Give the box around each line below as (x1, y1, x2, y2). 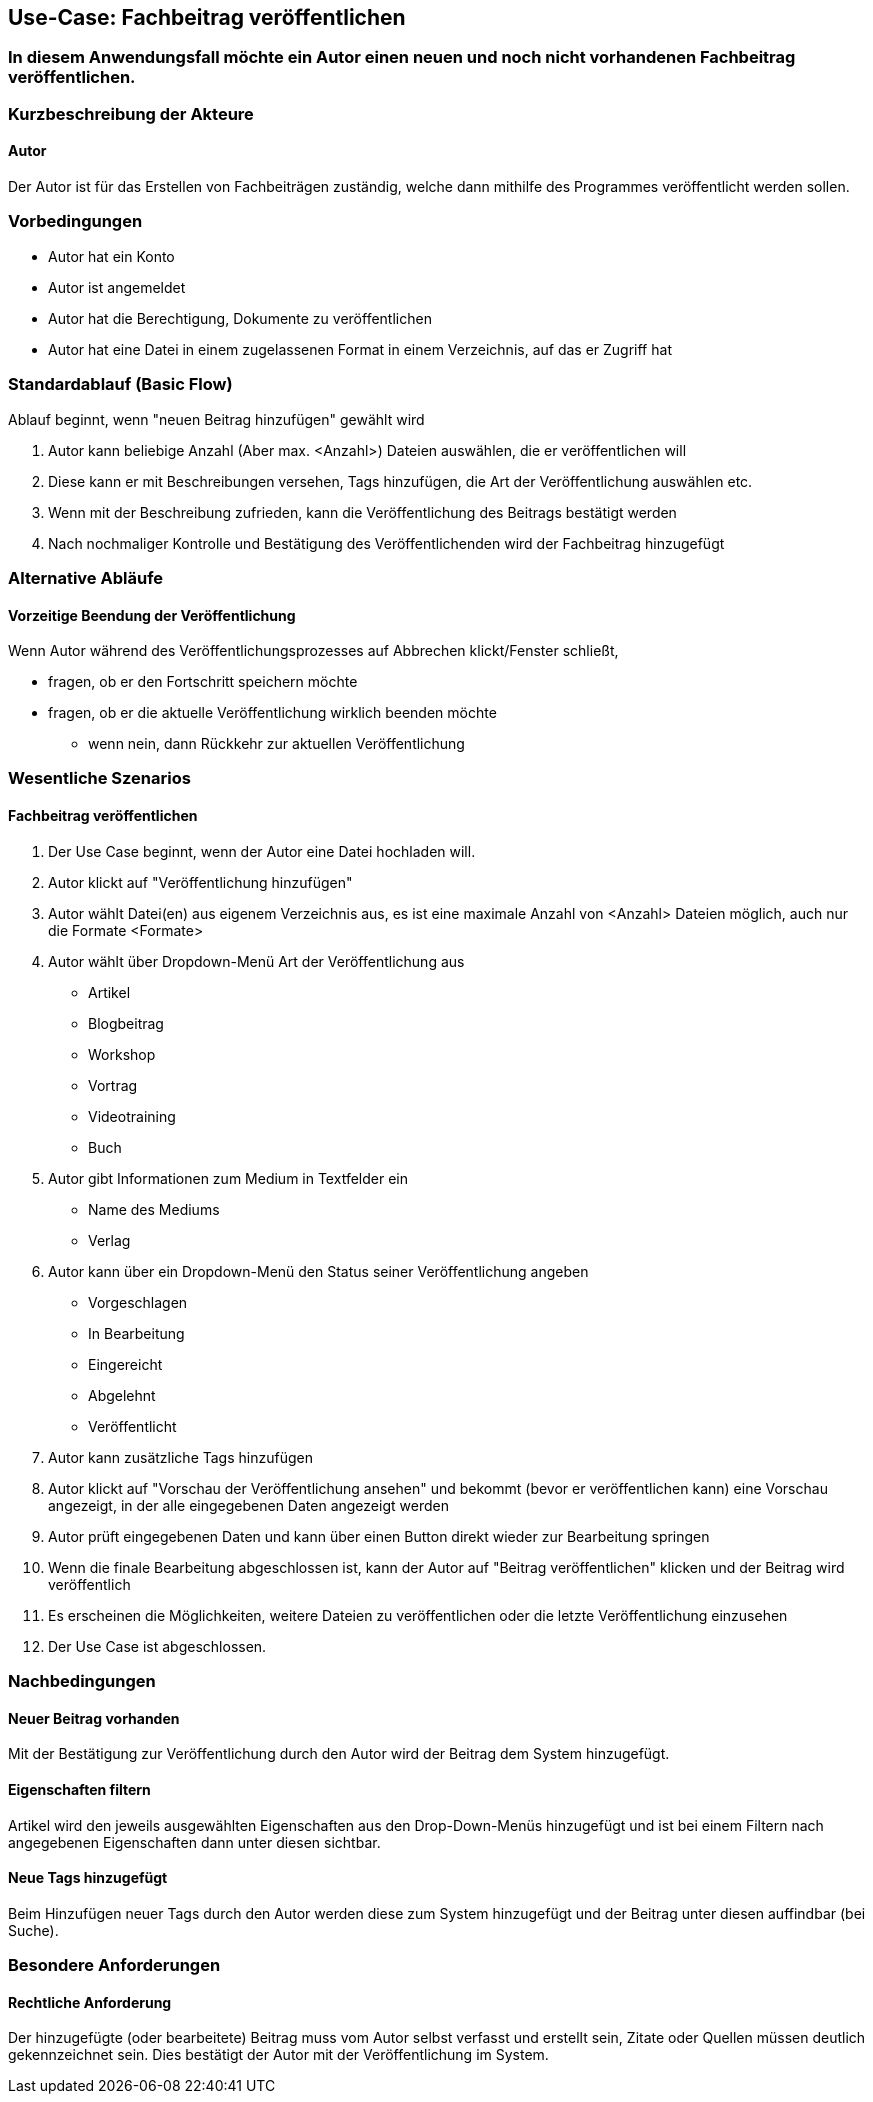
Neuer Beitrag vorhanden (8, 1709, 180, 1727)
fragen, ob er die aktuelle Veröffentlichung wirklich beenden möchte (48, 704, 497, 722)
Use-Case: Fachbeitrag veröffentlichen (8, 5, 406, 30)
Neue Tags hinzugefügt (8, 1869, 168, 1887)
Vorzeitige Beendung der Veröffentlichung (8, 606, 296, 624)
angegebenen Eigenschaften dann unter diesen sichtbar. (8, 1833, 381, 1851)
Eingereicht (88, 1355, 163, 1373)
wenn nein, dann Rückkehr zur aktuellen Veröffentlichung (88, 735, 465, 753)
